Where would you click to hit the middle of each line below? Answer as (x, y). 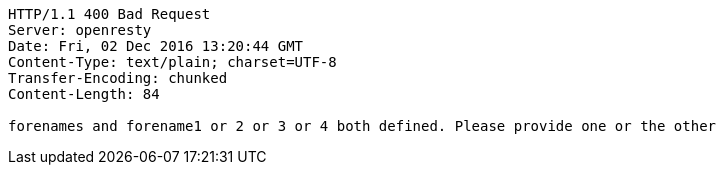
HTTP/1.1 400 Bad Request (109, 14)
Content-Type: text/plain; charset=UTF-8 (172, 62)
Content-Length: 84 (84, 94)
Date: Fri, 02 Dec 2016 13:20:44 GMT (156, 46)
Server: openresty (80, 30)
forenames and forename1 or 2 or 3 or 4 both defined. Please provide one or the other (362, 126)
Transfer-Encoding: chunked (118, 78)
